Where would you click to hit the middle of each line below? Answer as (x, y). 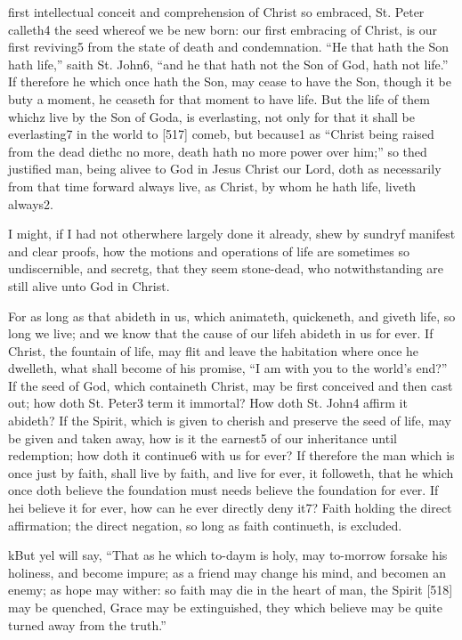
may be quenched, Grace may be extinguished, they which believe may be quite (225, 607)
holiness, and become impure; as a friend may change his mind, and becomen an (227, 572)
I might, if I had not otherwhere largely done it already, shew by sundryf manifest (232, 234)
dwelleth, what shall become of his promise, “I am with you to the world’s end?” (228, 368)
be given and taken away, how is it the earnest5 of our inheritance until (203, 437)
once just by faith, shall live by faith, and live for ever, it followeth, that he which (231, 472)
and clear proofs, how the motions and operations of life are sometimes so (209, 251)
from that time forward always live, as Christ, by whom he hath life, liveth (212, 186)
